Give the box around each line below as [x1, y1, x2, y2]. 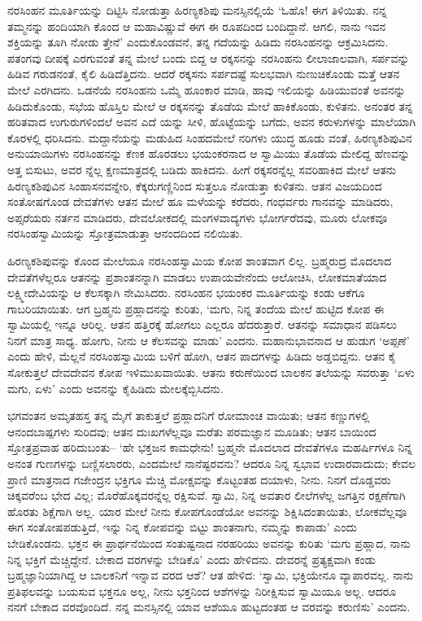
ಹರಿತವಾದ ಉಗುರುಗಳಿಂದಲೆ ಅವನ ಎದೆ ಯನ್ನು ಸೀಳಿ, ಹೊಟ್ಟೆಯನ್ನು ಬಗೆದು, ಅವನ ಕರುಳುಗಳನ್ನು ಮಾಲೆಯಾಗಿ [7, 113, 416, 130]
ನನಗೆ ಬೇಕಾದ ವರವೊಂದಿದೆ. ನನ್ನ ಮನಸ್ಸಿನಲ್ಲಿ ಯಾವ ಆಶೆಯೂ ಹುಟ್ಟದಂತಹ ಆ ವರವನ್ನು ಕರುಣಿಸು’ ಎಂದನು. [7, 598, 411, 615]
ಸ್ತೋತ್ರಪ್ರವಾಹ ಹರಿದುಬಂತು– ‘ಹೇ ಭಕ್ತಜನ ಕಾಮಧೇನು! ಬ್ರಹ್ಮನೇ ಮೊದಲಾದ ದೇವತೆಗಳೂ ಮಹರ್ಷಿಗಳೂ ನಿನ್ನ [7, 439, 412, 456]
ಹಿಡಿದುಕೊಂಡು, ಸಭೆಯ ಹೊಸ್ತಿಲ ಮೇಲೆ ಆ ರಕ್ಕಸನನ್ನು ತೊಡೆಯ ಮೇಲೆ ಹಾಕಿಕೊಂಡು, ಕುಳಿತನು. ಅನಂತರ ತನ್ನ [7, 97, 413, 114]
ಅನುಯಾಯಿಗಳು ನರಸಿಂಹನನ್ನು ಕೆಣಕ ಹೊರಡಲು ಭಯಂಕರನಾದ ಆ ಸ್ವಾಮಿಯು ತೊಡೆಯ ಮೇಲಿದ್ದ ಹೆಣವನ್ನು [7, 145, 411, 162]
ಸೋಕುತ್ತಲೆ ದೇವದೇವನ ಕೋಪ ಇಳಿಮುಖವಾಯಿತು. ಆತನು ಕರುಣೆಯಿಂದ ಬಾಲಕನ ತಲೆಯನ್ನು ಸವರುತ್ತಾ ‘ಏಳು [7, 364, 415, 381]
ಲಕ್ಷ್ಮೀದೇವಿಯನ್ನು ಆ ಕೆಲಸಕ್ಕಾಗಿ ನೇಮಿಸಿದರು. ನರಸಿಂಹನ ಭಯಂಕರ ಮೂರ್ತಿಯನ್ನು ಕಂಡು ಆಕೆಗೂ [7, 284, 365, 301]
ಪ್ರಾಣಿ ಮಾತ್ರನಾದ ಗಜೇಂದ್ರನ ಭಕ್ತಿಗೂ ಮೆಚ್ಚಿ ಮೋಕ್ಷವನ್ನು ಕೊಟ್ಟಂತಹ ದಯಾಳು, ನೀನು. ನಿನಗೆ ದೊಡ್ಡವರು [7, 470, 391, 488]
